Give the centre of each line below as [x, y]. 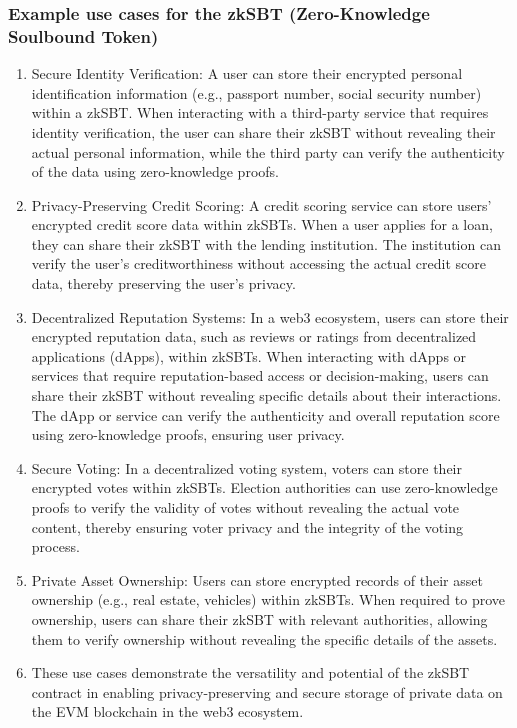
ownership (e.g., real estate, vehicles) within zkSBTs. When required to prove [268, 599]
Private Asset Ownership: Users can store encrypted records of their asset [257, 579]
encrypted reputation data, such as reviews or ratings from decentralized [254, 336]
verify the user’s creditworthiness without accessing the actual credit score [258, 263]
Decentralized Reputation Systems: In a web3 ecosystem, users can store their [270, 316]
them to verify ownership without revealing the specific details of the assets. [264, 638]
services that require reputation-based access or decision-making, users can [260, 375]
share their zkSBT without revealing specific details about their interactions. [266, 395]
